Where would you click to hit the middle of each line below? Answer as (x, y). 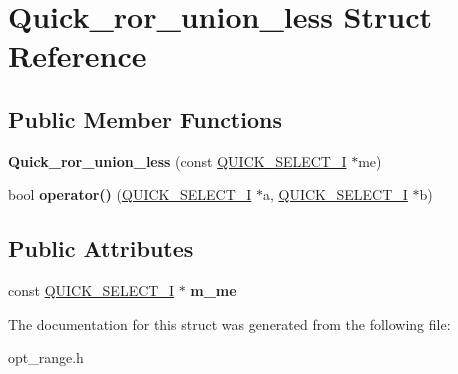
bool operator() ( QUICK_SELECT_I (130, 194)
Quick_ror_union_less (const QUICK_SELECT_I (177, 160)
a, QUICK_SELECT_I (335, 194)
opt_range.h (46, 357)
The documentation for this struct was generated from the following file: (229, 323)
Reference (77, 55)
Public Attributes (101, 248)
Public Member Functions (145, 118)
